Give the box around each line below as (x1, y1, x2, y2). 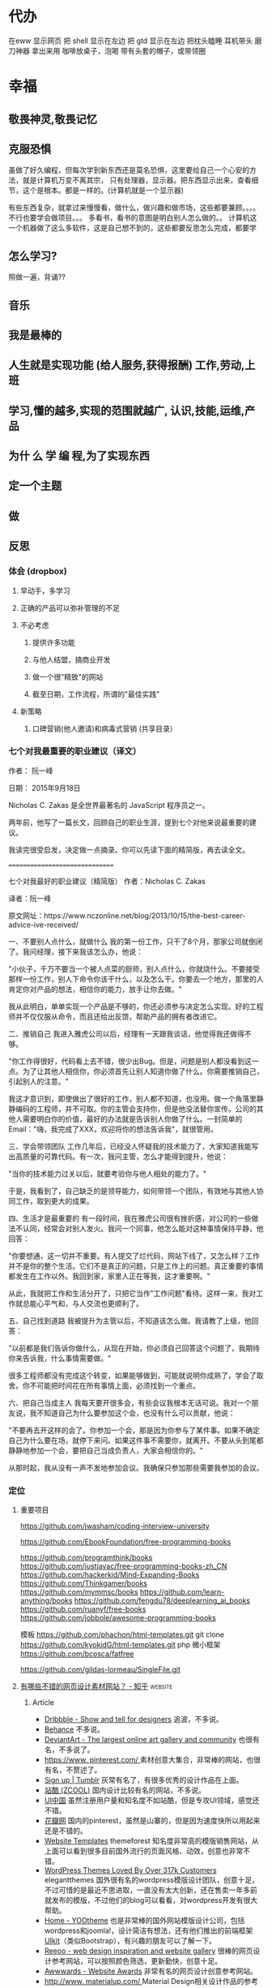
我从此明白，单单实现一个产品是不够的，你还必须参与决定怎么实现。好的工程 (8, 1001, 264, 1011)
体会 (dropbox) (8, 565, 67, 577)
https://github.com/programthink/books (19, 1552, 153, 1562)
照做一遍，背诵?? (8, 273, 66, 282)
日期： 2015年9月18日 (8, 783, 81, 792)
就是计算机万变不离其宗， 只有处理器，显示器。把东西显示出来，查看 (22, 175, 252, 185)
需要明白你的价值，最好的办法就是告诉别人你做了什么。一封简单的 (22, 1114, 243, 1123)
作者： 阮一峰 (8, 766, 53, 775)
